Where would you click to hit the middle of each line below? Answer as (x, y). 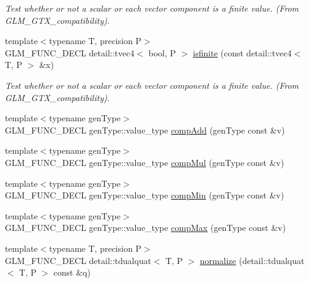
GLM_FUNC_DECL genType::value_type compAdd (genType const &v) (145, 130)
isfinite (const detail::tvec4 (242, 52)
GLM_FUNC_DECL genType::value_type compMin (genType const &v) (145, 195)
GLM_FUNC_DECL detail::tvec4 (70, 52)
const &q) (72, 272)
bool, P (162, 52)
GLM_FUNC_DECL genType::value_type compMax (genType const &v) (145, 228)
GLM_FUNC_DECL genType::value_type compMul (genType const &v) (145, 162)
